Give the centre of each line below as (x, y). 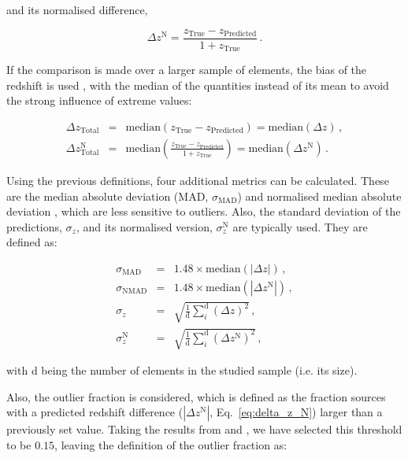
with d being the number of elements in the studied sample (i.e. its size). (182, 370)
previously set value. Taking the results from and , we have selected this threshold (204, 429)
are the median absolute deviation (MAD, (108, 196)
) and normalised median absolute (319, 196)
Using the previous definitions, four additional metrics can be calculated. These (198, 180)
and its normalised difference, (77, 9)
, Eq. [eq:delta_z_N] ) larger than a (296, 412)
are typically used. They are (300, 226)
